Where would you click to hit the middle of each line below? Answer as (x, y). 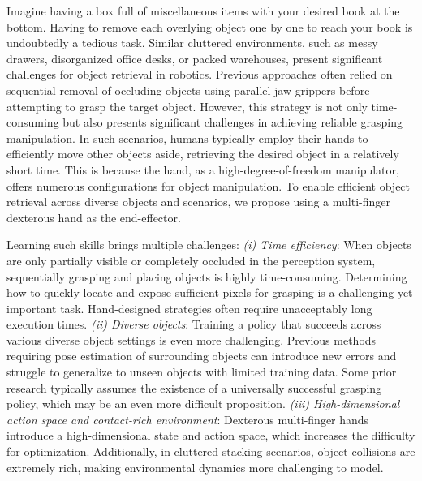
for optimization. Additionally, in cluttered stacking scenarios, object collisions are (211, 451)
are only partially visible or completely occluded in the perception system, (191, 260)
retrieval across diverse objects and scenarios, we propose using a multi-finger (198, 202)
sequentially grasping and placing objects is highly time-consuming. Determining (207, 276)
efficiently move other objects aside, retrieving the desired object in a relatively (203, 154)
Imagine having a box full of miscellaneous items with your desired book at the (203, 11)
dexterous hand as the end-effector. (94, 217)
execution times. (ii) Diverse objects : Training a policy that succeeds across (194, 324)
